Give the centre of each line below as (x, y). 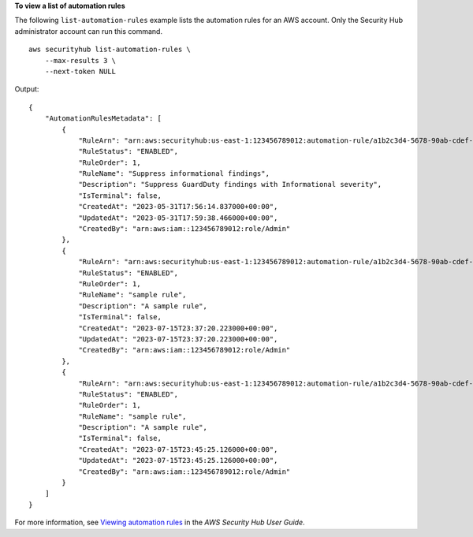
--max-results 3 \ (80, 60)
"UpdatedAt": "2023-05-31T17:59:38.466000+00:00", (178, 218)
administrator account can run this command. (89, 31)
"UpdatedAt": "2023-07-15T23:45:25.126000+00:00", (178, 461)
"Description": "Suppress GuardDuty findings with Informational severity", (230, 185)
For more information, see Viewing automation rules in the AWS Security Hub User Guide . (160, 522)
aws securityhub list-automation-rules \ (110, 50)
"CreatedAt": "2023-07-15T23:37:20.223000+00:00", (178, 328)
